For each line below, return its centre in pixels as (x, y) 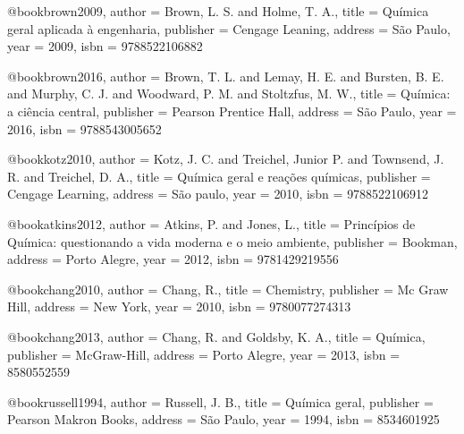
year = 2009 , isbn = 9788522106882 (105, 46)
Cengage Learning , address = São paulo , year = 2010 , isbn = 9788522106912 (218, 194)
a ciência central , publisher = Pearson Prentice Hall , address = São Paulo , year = (232, 111)
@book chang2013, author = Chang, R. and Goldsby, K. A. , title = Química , (216, 336)
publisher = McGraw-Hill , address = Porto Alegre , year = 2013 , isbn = (204, 354)
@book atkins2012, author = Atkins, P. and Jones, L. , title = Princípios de (211, 223)
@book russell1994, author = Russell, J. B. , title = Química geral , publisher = (220, 401)
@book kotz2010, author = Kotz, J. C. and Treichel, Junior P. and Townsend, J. (226, 159)
